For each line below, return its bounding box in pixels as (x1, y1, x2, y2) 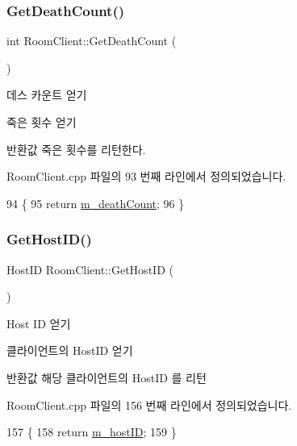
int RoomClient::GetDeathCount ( (6, 32, 177, 49)
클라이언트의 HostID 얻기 (6, 342, 133, 359)
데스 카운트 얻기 (6, 86, 87, 103)
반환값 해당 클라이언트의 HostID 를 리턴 (6, 369, 207, 386)
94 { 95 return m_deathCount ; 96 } (6, 194, 185, 211)
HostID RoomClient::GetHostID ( (6, 261, 174, 277)
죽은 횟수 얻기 (6, 114, 77, 130)
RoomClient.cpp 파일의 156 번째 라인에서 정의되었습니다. (6, 396, 292, 413)
